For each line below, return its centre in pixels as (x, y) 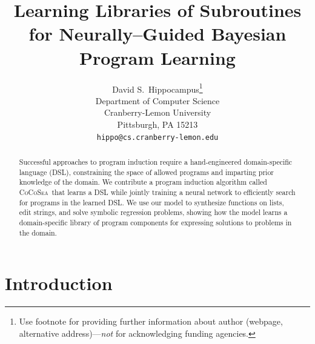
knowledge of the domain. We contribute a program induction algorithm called (143, 182)
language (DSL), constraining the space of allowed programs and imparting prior (147, 172)
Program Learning (157, 57)
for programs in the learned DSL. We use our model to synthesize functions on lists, (151, 202)
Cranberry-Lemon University (157, 112)
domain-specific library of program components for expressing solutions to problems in (155, 222)
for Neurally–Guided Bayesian (157, 34)
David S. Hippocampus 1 (157, 88)
